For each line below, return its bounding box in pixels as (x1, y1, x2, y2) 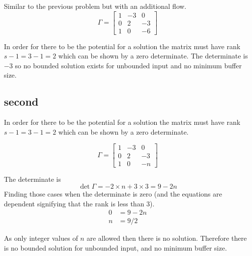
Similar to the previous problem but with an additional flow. (4, 1, 187, 11)
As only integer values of (4, 233, 78, 243)
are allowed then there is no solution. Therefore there (86, 233, 247, 243)
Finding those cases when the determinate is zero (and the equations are (4, 189, 222, 199)
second (4, 94, 39, 109)
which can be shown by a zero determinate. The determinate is (58, 51, 248, 61)
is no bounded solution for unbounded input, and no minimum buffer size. (4, 242, 227, 253)
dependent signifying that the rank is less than (4, 198, 144, 208)
